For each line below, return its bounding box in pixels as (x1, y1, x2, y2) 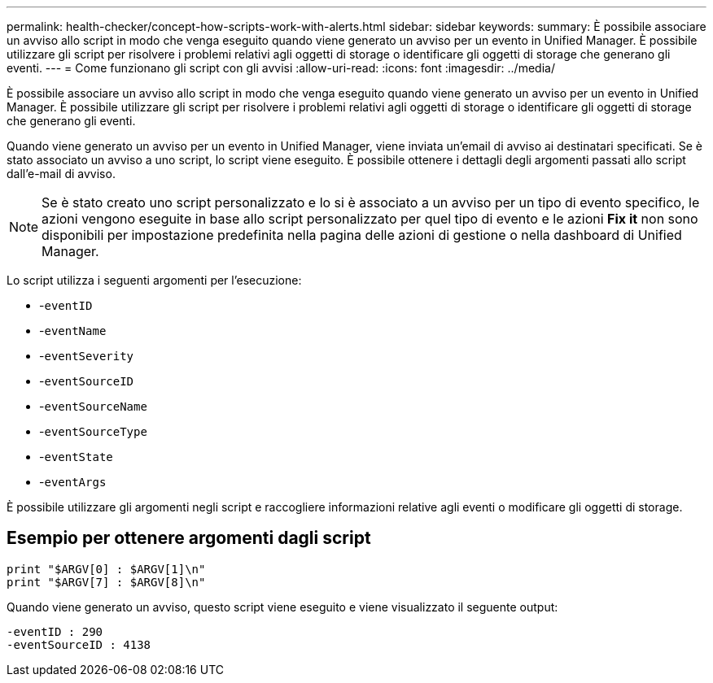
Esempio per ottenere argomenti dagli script (7, 528, 371, 549)
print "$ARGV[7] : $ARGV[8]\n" (7, 575, 206, 589)
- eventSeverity (39, 349, 134, 363)
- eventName (39, 324, 107, 337)
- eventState (39, 450, 113, 463)
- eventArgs (39, 475, 107, 489)
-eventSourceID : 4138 (7, 637, 151, 651)
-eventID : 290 (7, 624, 103, 638)
